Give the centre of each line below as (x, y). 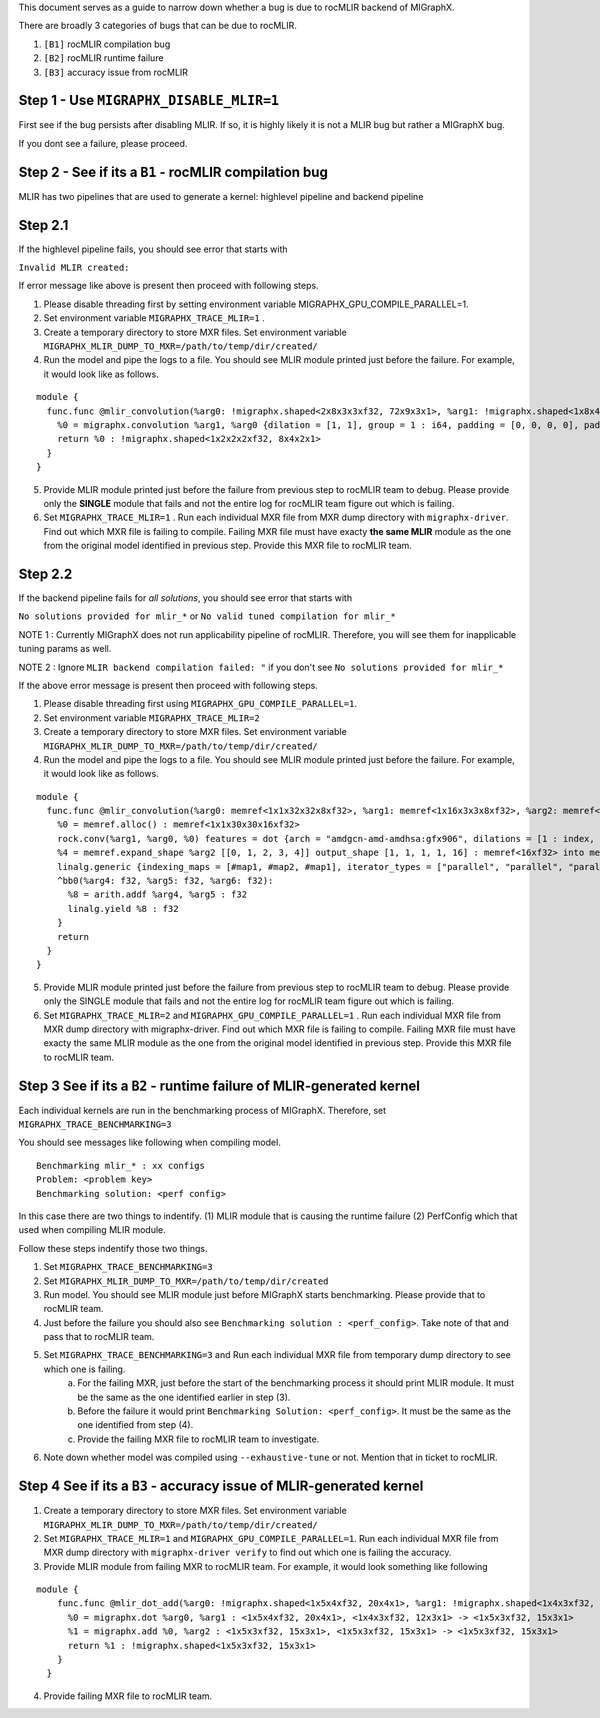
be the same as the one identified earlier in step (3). (184, 1397)
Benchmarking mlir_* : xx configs (120, 1165)
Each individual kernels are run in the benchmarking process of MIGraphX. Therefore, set (202, 1110)
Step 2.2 (45, 573)
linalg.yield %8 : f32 (123, 908)
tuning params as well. (65, 649)
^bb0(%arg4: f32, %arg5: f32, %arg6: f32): (165, 881)
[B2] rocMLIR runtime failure (103, 58)
